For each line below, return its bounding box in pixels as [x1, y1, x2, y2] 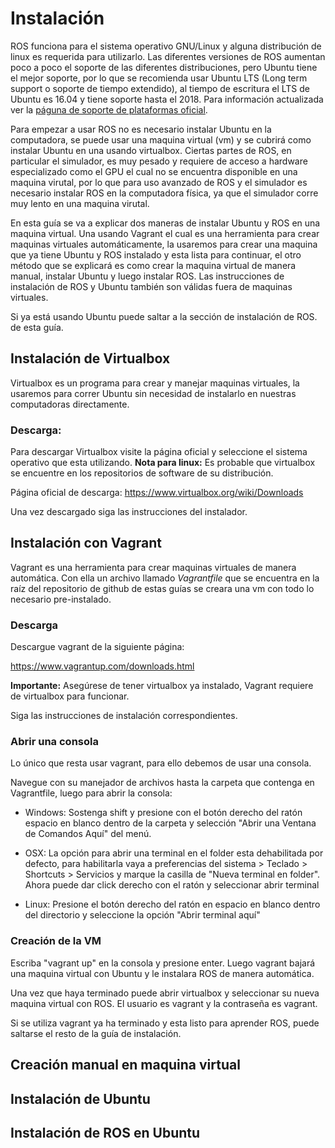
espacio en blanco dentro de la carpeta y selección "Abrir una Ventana [24, 817, 317, 829]
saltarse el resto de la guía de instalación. [10, 1027, 182, 1039]
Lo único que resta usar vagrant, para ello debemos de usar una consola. [10, 757, 312, 769]
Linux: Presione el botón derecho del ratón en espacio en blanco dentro [24, 898, 321, 911]
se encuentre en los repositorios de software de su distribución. [10, 467, 274, 479]
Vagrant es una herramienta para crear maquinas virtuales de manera [10, 561, 297, 573]
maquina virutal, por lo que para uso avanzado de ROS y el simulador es [10, 176, 308, 188]
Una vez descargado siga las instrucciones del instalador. [10, 506, 248, 518]
